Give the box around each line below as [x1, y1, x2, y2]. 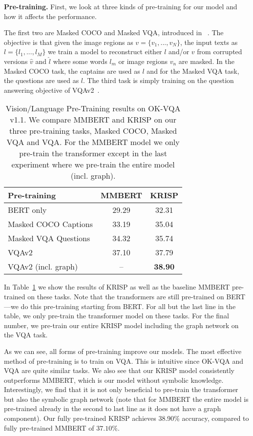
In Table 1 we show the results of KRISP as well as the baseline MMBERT [4, 282, 230, 292]
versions [4, 56, 28, 66]
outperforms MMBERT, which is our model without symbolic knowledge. [4, 374, 224, 385]
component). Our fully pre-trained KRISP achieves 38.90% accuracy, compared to [4, 413, 249, 423]
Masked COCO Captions [8, 218, 93, 230]
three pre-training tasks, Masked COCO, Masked [9, 125, 177, 137]
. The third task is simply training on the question [83, 75, 234, 85]
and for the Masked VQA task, [147, 65, 239, 76]
